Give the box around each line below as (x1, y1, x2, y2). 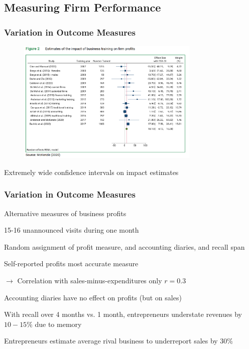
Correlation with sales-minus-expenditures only (17, 275, 162, 286)
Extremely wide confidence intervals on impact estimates (4, 166, 179, 177)
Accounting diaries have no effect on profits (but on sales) (4, 292, 182, 302)
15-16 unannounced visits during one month (4, 225, 139, 235)
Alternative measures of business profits (4, 208, 127, 218)
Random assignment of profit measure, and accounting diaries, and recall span (4, 241, 245, 252)
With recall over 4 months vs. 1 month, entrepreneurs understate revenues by (4, 309, 242, 319)
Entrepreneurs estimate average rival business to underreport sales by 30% (4, 335, 233, 346)
